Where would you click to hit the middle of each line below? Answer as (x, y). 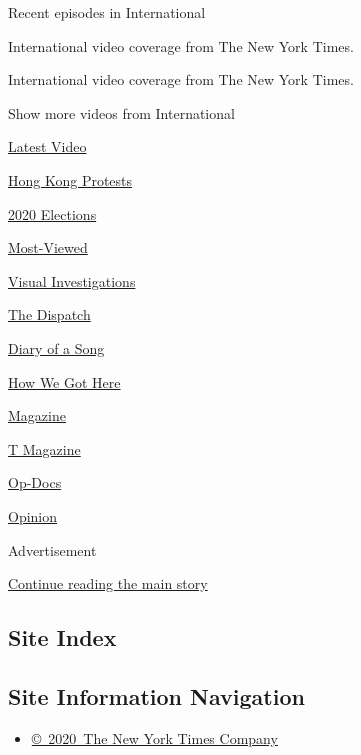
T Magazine (44, 448)
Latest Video (47, 146)
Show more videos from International (121, 112)
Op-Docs (35, 482)
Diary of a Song (56, 347)
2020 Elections (52, 213)
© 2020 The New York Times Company (154, 737)
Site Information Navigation (156, 695)
